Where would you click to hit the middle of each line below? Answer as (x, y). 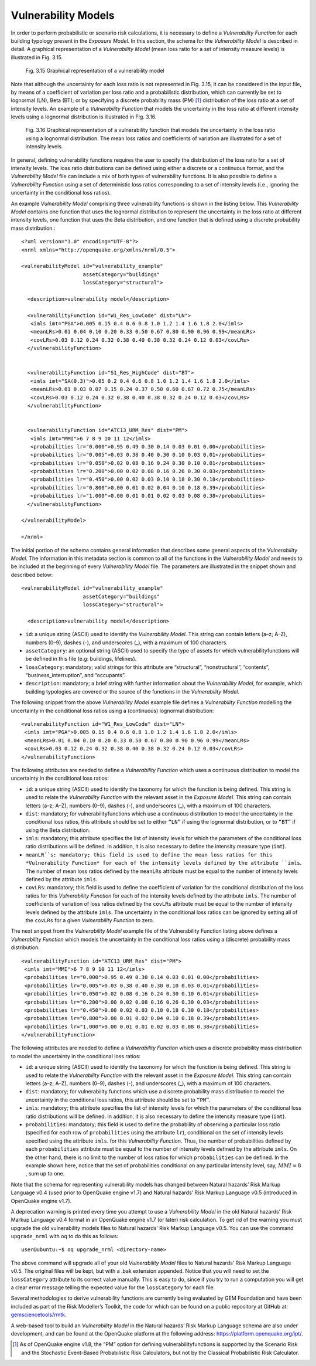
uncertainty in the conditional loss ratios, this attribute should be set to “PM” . (118, 1100)
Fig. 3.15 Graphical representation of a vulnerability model (95, 71)
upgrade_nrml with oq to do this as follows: (65, 1236)
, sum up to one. (45, 1174)
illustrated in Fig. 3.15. (37, 57)
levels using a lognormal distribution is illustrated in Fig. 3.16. (84, 117)
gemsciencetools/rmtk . (39, 1315)
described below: (32, 575)
